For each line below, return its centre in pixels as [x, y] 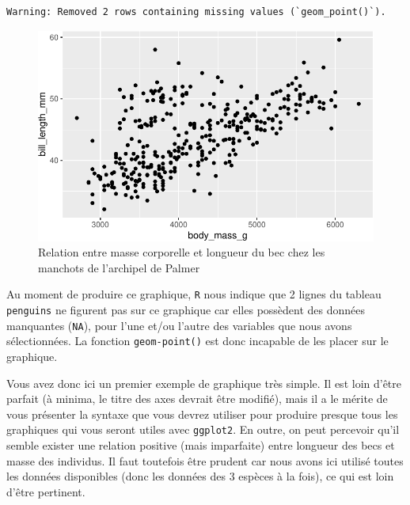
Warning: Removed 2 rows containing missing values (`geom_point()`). [196, 12]
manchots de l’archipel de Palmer [119, 267]
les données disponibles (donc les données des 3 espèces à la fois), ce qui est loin [200, 476]
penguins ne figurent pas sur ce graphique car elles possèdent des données [186, 310]
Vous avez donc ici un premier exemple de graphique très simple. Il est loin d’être [204, 383]
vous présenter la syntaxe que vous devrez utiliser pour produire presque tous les [202, 414]
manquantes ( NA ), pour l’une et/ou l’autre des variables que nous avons [179, 325]
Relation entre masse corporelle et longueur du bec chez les [182, 252]
